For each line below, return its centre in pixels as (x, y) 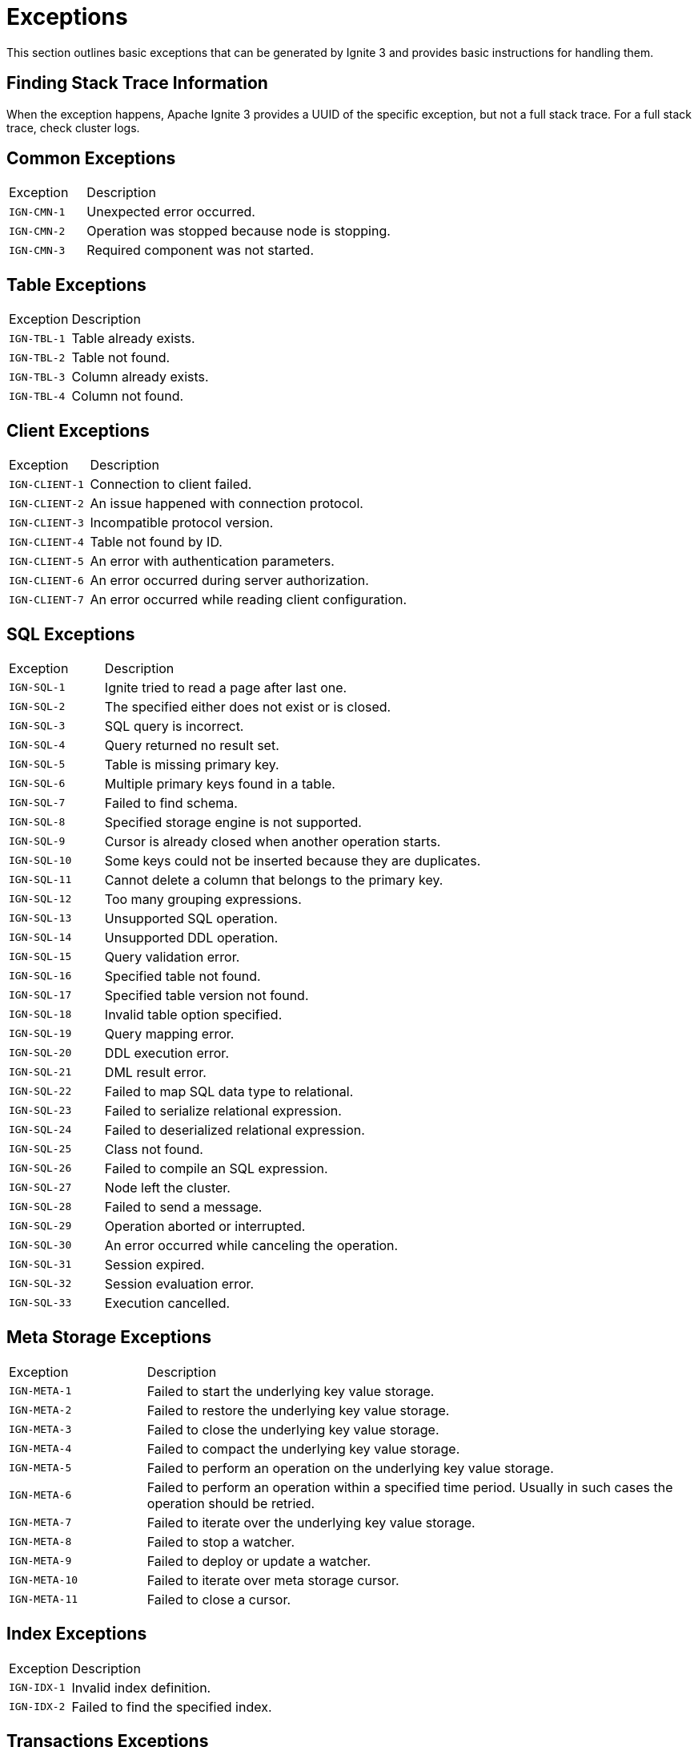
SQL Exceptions (71, 634)
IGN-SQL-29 (40, 1226)
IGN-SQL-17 (40, 995)
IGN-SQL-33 (40, 1303)
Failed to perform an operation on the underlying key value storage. (350, 1468)
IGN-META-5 (40, 1468)
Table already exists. (133, 339)
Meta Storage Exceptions (109, 1337)
